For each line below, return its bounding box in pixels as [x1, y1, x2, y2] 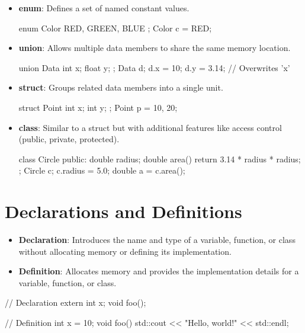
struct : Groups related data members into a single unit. [18, 81, 223, 94]
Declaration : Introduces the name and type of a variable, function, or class [18, 233, 296, 246]
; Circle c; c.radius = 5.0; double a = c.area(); [18, 164, 185, 177]
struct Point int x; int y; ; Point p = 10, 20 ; [18, 101, 178, 113]
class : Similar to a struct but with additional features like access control [18, 121, 282, 133]
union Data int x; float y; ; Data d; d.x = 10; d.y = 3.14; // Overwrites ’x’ [18, 61, 290, 73]
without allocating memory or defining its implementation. [18, 245, 232, 257]
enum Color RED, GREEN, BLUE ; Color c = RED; [18, 21, 212, 34]
